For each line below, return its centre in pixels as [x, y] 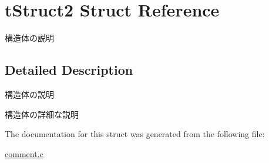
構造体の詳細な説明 [42, 114]
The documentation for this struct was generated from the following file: [135, 134]
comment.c [24, 153]
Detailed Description [69, 70]
